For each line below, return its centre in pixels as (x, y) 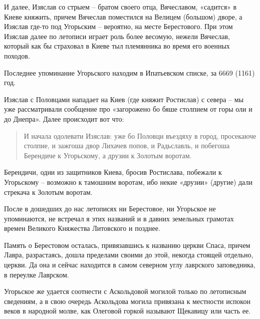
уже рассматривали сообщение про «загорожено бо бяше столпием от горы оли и (128, 109)
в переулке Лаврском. (37, 274)
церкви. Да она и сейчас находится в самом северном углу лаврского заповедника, (130, 265)
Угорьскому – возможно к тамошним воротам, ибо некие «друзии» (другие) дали (128, 182)
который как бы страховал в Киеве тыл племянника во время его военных (117, 46)
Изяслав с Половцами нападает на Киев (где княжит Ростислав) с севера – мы (124, 99)
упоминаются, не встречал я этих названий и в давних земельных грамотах (119, 218)
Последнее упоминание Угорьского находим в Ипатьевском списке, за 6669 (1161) (129, 72)
